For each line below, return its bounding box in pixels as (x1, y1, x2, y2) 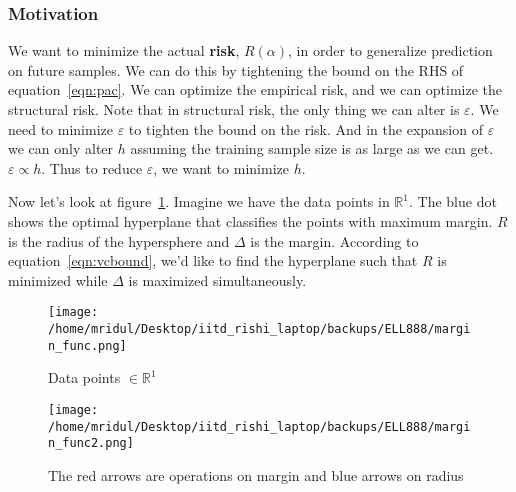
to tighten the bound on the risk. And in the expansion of (128, 118, 483, 139)
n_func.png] (48, 338, 127, 353)
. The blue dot (408, 191, 497, 212)
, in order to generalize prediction (288, 40, 493, 61)
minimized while (8, 269, 108, 290)
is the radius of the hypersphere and (8, 230, 230, 251)
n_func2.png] (48, 436, 134, 451)
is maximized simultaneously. (128, 269, 307, 290)
